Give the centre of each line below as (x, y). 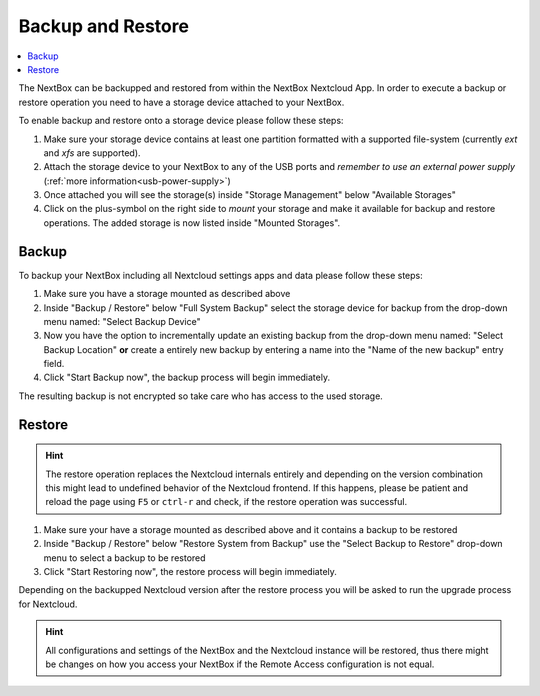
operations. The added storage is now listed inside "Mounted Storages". (192, 222)
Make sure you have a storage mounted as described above (167, 294)
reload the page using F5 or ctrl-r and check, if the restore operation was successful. (226, 502)
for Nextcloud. (48, 604)
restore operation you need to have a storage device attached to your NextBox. (181, 102)
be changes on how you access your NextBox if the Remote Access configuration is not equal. (240, 664)
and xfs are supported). (92, 152)
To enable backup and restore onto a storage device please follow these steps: (181, 121)
